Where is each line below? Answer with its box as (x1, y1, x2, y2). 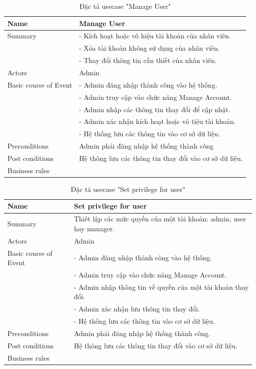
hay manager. (74, 223, 115, 233)
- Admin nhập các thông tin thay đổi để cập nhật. (79, 104, 230, 114)
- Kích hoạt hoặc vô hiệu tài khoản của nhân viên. (79, 31, 231, 41)
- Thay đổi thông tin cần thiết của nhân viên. (79, 55, 217, 65)
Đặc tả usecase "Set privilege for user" (70, 184, 186, 194)
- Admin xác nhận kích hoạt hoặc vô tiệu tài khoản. (79, 116, 236, 126)
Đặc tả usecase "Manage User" (79, 1, 171, 11)
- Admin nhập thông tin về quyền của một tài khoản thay (74, 281, 249, 292)
